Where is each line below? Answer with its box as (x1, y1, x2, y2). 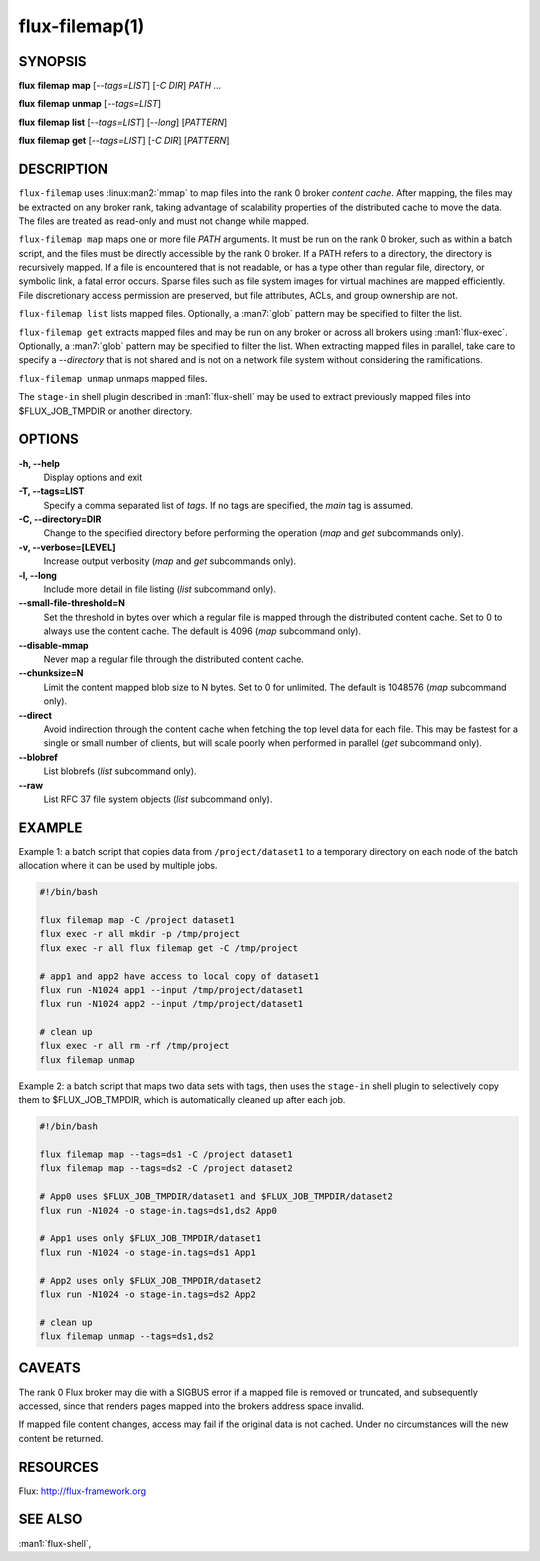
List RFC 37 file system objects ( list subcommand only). (43, 793, 273, 805)
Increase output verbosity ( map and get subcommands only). (43, 555, 297, 567)
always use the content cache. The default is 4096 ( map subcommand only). (43, 625, 362, 637)
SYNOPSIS (18, 53, 87, 70)
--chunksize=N (18, 667, 84, 679)
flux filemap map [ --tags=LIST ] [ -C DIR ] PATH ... (18, 80, 222, 92)
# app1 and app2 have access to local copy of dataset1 (39, 970, 320, 982)
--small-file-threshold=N (18, 597, 125, 609)
